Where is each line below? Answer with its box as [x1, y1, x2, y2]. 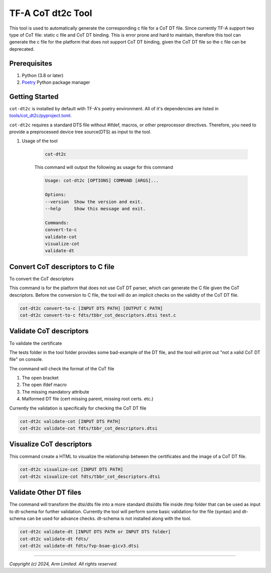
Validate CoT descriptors [9, 327, 89, 335]
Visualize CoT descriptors [9, 440, 92, 449]
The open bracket [22, 375, 59, 381]
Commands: [45, 220, 69, 226]
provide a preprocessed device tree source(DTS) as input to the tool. [9, 129, 152, 135]
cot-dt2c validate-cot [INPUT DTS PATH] [20, 419, 120, 424]
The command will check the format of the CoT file [9, 365, 114, 371]
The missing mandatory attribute [22, 389, 90, 395]
